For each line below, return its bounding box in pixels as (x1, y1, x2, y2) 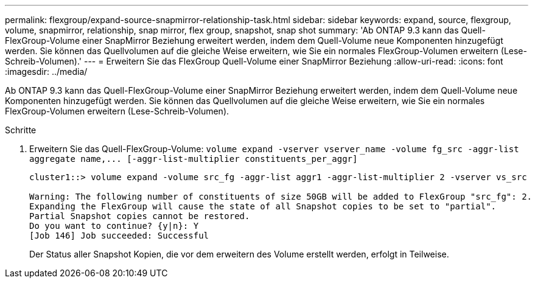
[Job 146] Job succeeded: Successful (29, 231, 209, 240)
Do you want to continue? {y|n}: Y (29, 221, 199, 231)
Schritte (5, 125, 37, 135)
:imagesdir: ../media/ (5, 66, 88, 77)
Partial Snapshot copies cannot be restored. (29, 211, 250, 221)
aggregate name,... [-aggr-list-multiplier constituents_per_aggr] (29, 154, 358, 164)
